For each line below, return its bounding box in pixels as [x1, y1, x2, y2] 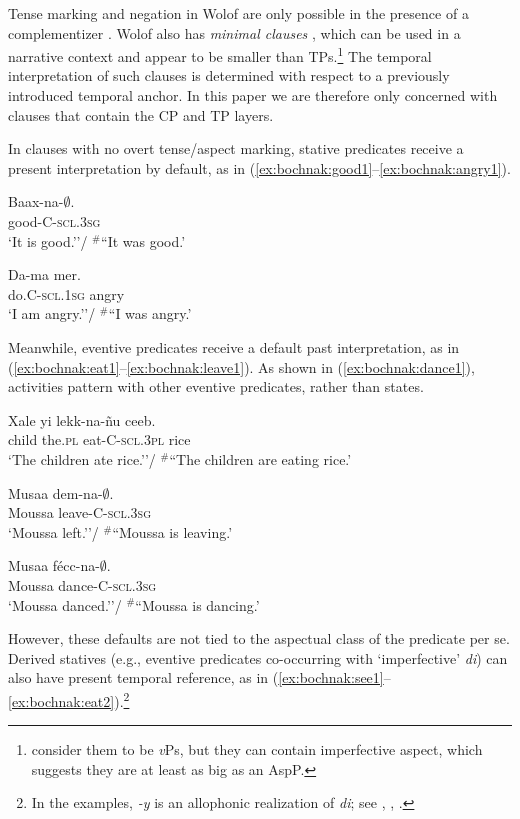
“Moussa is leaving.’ [112, 521, 233, 542]
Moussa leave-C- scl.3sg [8, 502, 152, 523]
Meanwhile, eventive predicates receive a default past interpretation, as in [8, 336, 460, 357]
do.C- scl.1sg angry [8, 283, 125, 304]
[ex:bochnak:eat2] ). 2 [8, 687, 130, 711]
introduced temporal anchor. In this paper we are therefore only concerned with [8, 85, 498, 106]
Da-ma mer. [8, 264, 81, 285]
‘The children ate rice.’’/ [8, 448, 156, 469]
